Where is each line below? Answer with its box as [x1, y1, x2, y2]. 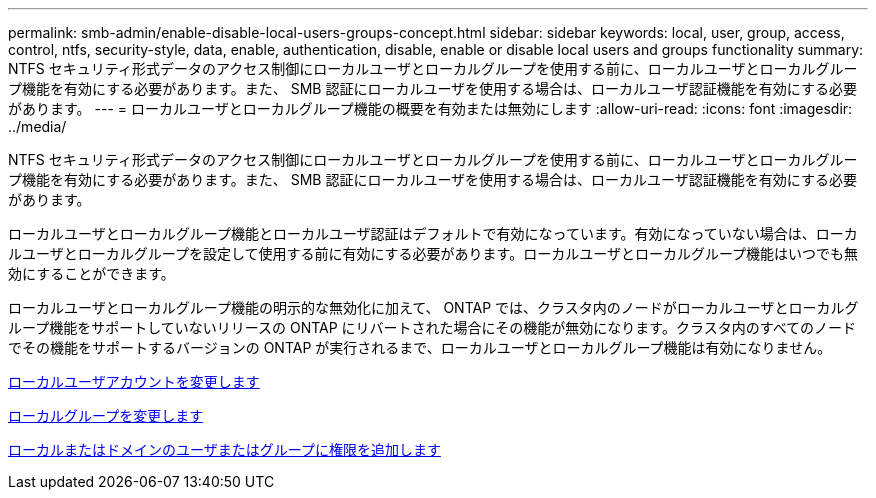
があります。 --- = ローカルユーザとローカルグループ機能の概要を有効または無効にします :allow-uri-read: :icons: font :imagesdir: [8, 100, 853, 117]
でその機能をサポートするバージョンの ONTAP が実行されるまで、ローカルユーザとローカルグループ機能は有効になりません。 [8, 339, 832, 356]
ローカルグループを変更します [8, 407, 204, 424]
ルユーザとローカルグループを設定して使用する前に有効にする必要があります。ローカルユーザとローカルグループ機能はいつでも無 [8, 245, 859, 262]
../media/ [8, 118, 67, 135]
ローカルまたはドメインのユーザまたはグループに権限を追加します [8, 441, 441, 458]
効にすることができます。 [8, 265, 175, 282]
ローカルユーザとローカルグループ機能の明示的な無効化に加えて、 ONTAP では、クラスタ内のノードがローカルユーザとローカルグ [8, 299, 859, 316]
